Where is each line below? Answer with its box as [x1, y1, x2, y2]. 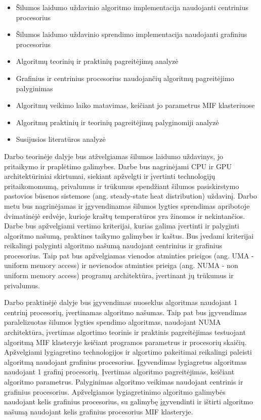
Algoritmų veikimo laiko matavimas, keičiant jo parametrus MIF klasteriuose [16, 100, 255, 110]
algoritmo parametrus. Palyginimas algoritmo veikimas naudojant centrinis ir [4, 376, 243, 387]
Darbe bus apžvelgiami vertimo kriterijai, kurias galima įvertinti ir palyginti [4, 220, 240, 231]
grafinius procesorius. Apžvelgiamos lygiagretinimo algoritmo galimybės [4, 386, 226, 397]
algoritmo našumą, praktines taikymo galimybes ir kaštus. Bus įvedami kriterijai [4, 230, 254, 241]
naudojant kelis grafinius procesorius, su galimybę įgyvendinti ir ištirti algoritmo [4, 396, 253, 407]
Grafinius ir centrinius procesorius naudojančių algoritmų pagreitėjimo [16, 72, 234, 83]
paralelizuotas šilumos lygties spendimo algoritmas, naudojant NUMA [4, 317, 221, 327]
